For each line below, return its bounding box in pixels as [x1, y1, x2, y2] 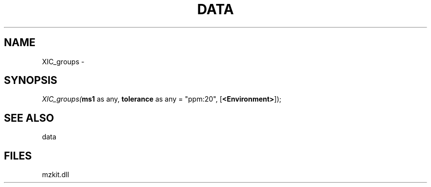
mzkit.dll [42, 170, 69, 179]
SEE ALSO [4, 111, 54, 124]
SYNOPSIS [4, 74, 58, 87]
